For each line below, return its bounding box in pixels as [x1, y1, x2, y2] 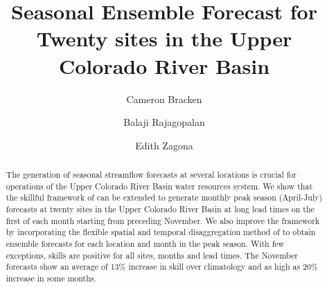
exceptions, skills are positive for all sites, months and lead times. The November [6, 249, 298, 261]
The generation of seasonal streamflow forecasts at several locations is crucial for [6, 169, 297, 180]
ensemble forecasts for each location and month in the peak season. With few [6, 238, 285, 250]
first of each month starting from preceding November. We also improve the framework [6, 214, 320, 226]
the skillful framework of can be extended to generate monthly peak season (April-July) [6, 192, 323, 203]
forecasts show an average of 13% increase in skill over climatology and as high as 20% [6, 261, 318, 272]
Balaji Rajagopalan [123, 115, 205, 129]
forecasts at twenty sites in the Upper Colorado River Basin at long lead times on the [6, 203, 315, 215]
